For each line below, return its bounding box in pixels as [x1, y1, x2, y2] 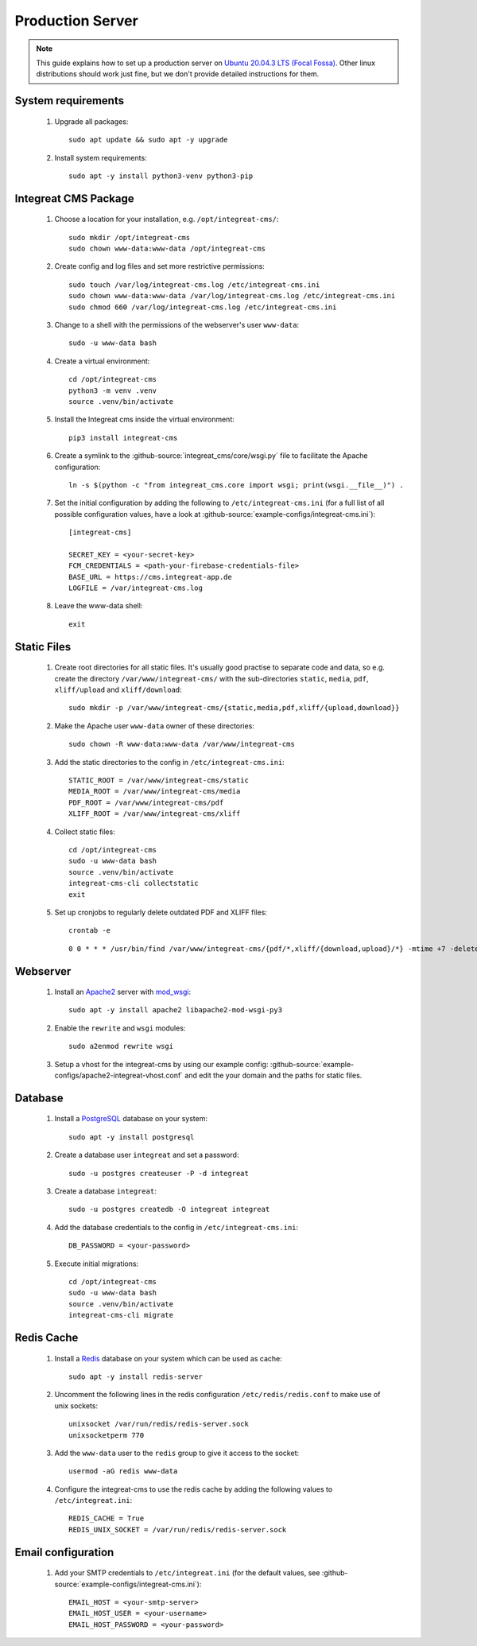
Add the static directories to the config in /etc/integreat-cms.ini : [54, 757, 285, 767]
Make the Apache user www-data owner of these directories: [54, 720, 254, 731]
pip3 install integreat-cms [68, 433, 178, 442]
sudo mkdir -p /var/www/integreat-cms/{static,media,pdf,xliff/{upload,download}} [68, 704, 400, 712]
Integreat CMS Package [14, 192, 134, 205]
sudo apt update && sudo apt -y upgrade [68, 135, 228, 145]
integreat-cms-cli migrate [68, 1310, 174, 1320]
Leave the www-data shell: [54, 601, 143, 611]
